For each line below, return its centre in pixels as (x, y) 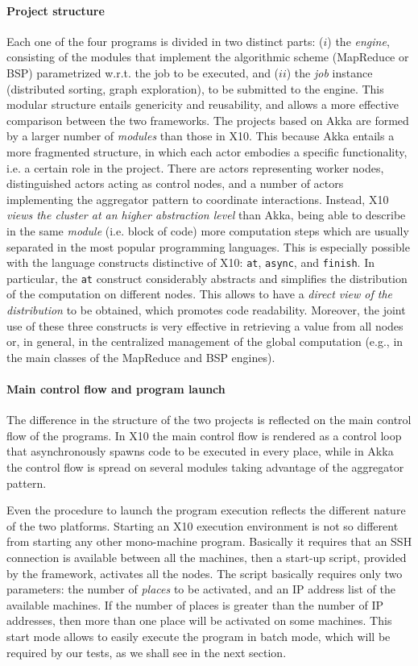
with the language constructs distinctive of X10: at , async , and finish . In (191, 262)
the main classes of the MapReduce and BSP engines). (141, 357)
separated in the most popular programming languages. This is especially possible (208, 246)
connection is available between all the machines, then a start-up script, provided (207, 557)
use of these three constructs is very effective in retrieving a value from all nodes (205, 325)
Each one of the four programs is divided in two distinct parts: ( (165, 41)
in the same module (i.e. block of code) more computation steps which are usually (208, 230)
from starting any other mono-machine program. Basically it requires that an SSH (209, 541)
